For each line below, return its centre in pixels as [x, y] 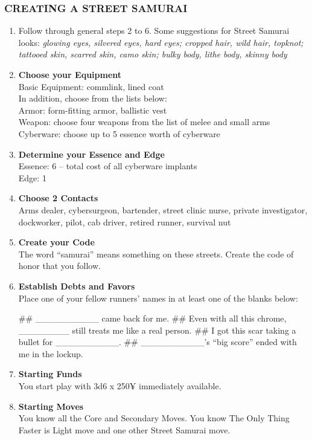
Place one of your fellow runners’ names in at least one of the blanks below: [158, 298]
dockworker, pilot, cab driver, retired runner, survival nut [125, 222]
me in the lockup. [51, 353]
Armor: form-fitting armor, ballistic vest [93, 110]
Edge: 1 [32, 177]
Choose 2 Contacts [58, 198]
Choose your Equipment [70, 74]
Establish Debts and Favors [77, 286]
